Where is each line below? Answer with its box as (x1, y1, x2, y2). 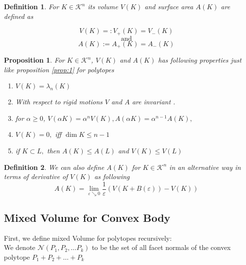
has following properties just (158, 55, 242, 65)
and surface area (144, 1, 193, 11)
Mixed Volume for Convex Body (4, 210, 171, 225)
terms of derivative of (4, 171, 68, 182)
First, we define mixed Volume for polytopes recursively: (4, 232, 172, 243)
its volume (88, 1, 118, 11)
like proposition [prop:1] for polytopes (4, 64, 114, 74)
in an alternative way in (169, 162, 241, 172)
